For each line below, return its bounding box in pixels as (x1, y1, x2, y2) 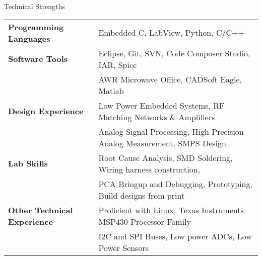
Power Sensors (98, 241, 149, 253)
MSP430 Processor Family (98, 215, 191, 227)
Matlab (98, 84, 124, 97)
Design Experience (8, 105, 84, 117)
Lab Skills (8, 157, 48, 169)
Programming (8, 21, 64, 33)
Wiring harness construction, (98, 163, 201, 175)
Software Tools (8, 53, 68, 65)
